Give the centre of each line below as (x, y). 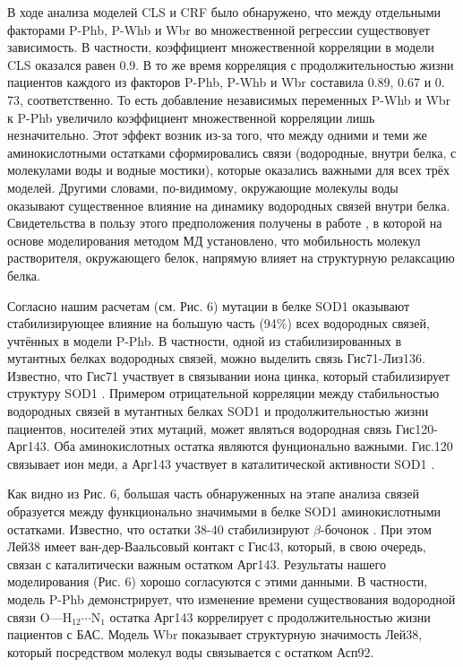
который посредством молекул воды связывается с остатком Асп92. (191, 651)
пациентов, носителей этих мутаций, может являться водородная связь (200, 428)
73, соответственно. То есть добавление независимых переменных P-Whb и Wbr (229, 99)
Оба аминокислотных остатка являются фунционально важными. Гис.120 (253, 446)
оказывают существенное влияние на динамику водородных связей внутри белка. (229, 205)
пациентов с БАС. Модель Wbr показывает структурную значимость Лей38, (215, 634)
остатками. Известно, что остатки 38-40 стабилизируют (159, 528)
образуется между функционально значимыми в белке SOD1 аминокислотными (224, 511)
